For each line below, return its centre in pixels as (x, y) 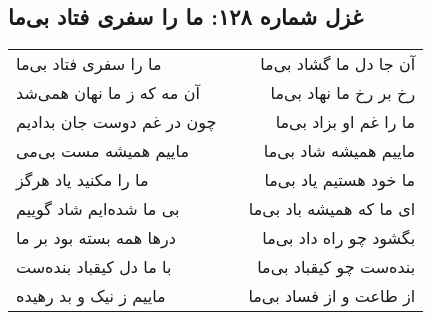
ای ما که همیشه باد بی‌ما (332, 209)
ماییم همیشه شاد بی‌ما (339, 151)
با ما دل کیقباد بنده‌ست (94, 267)
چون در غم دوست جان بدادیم (116, 122)
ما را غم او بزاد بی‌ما (345, 122)
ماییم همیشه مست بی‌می (102, 151)
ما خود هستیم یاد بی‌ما (340, 180)
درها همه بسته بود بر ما (96, 238)
